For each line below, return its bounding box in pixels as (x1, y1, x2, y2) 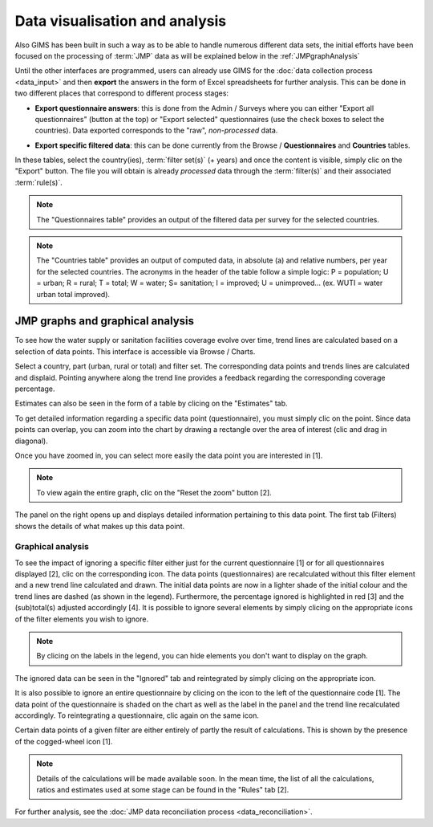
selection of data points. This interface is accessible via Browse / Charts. (14, 346, 256, 356)
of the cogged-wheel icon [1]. (14, 736, 113, 746)
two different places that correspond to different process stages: (14, 88, 229, 98)
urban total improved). (36, 289, 111, 299)
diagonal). (14, 436, 48, 446)
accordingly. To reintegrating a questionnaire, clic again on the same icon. (14, 711, 260, 720)
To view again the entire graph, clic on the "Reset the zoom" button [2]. (36, 487, 272, 497)
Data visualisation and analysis (14, 12, 227, 30)
